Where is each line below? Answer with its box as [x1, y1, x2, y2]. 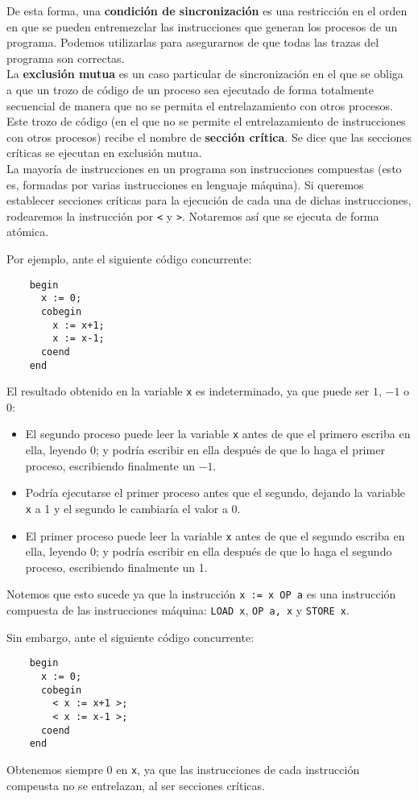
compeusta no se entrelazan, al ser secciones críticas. [6, 776, 265, 793]
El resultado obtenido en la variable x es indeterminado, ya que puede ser [6, 383, 370, 399]
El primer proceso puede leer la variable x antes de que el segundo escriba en [25, 527, 405, 544]
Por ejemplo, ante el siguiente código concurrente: [6, 250, 252, 267]
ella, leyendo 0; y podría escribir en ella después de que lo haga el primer [25, 441, 385, 458]
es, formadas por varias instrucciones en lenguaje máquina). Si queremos [6, 176, 364, 193]
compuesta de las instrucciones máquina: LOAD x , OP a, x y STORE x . [6, 602, 350, 618]
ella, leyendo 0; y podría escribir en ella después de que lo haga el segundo [25, 543, 392, 560]
